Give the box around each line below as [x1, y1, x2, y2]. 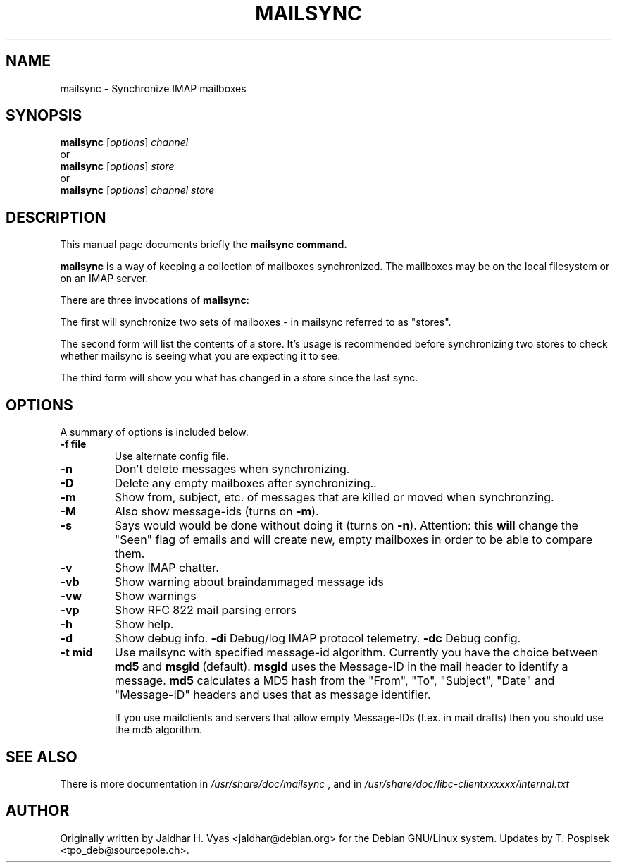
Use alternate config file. [114, 450, 229, 463]
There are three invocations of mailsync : [60, 294, 249, 307]
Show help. [114, 617, 174, 632]
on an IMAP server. [60, 272, 149, 285]
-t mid [60, 645, 93, 660]
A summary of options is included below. [60, 426, 249, 439]
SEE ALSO [6, 747, 77, 766]
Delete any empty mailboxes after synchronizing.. [114, 476, 377, 491]
